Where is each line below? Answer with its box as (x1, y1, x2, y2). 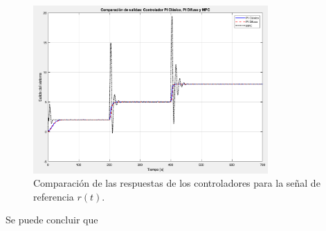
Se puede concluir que (6, 212, 98, 227)
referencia (33, 189, 74, 203)
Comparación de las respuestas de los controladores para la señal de (33, 176, 320, 190)
